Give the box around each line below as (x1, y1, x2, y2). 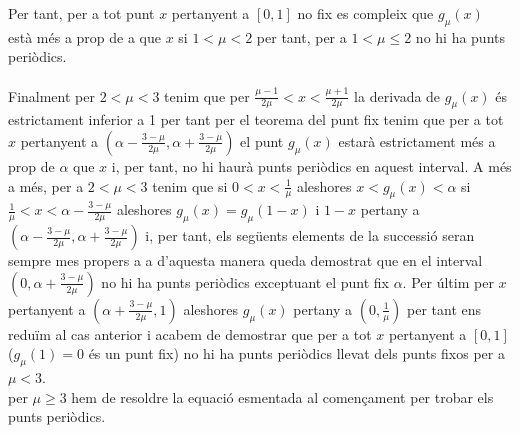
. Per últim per (402, 271, 494, 292)
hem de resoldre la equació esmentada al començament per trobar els (71, 386, 494, 407)
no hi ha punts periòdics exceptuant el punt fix (101, 271, 389, 292)
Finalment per (8, 85, 95, 106)
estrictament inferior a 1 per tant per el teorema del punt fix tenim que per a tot (8, 109, 504, 130)
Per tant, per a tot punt (8, 3, 155, 23)
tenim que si (152, 175, 228, 196)
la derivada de (354, 85, 441, 106)
